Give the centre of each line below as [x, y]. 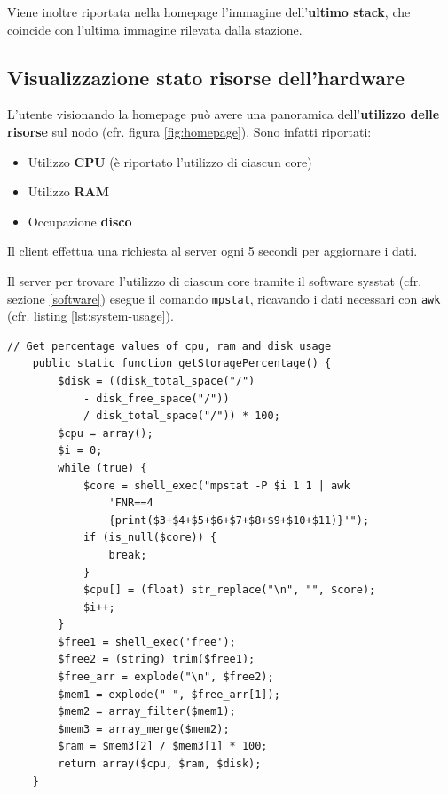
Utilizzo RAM [69, 191]
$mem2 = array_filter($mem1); [147, 712]
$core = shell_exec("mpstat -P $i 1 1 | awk [216, 485]
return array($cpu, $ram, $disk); [160, 764]
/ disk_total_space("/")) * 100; [181, 416]
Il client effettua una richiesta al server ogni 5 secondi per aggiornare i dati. [212, 251]
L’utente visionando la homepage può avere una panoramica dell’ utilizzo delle [224, 114]
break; [128, 555]
